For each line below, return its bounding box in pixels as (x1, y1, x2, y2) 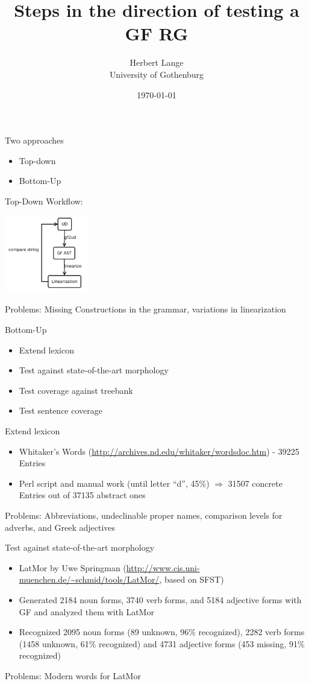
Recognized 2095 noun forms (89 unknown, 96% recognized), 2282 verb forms (19, 625, 305, 638)
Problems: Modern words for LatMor (5, 669, 141, 682)
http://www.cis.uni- (126, 561, 200, 574)
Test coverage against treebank (19, 384, 133, 396)
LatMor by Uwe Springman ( (19, 561, 126, 574)
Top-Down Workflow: (5, 194, 83, 207)
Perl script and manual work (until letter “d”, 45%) (19, 477, 210, 489)
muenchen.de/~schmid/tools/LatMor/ (19, 573, 160, 586)
